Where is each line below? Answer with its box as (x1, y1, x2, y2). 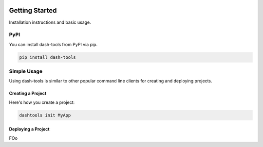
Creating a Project (9, 90, 47, 97)
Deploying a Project (9, 126, 50, 132)
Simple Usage (9, 68, 43, 75)
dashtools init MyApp (19, 112, 71, 118)
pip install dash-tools (19, 54, 76, 60)
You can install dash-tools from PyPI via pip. (9, 41, 97, 47)
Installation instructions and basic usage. (9, 19, 91, 25)
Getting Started (9, 6, 57, 15)
